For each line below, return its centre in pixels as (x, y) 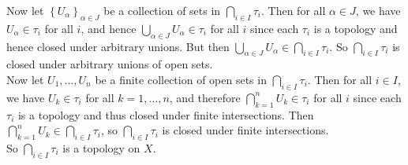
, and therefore (205, 97)
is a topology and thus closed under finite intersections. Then (166, 114)
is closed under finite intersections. (245, 130)
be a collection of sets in (162, 10)
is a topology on (101, 147)
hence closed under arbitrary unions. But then (118, 46)
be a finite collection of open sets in (181, 79)
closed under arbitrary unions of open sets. (110, 64)
